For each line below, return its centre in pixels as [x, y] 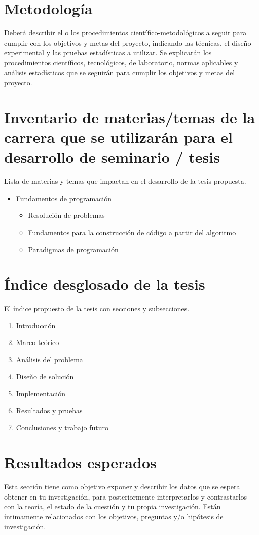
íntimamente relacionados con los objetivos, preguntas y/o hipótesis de [114, 516]
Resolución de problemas [66, 215]
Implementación [41, 393]
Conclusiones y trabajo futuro [62, 427]
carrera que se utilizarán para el [119, 137]
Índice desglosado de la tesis [105, 284]
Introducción [36, 325]
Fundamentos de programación [64, 198]
